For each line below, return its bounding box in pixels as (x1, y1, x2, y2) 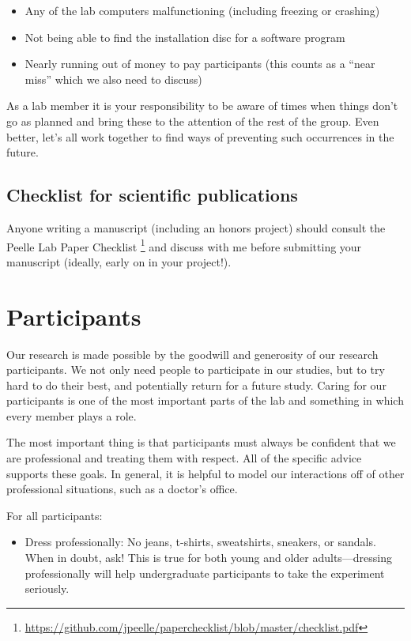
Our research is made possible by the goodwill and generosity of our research (6, 345, 379, 362)
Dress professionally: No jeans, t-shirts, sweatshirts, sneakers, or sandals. (25, 534, 376, 550)
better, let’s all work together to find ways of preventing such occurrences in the (6, 128, 394, 145)
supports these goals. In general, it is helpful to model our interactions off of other (6, 465, 405, 481)
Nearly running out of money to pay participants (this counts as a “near (25, 55, 375, 72)
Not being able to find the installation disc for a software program (25, 28, 345, 45)
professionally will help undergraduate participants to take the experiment (25, 564, 385, 581)
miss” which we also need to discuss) (25, 70, 202, 87)
